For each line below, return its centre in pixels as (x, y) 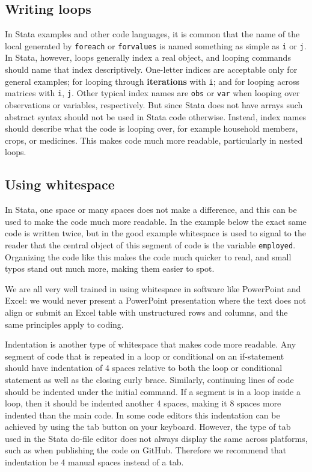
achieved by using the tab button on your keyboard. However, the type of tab (148, 427)
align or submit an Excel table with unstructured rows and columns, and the (146, 312)
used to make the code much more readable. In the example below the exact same (156, 221)
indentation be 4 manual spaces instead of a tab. (94, 462)
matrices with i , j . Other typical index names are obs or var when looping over (152, 93)
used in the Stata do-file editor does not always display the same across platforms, (156, 438)
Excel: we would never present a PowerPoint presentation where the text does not (156, 300)
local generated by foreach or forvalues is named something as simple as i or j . (156, 45)
